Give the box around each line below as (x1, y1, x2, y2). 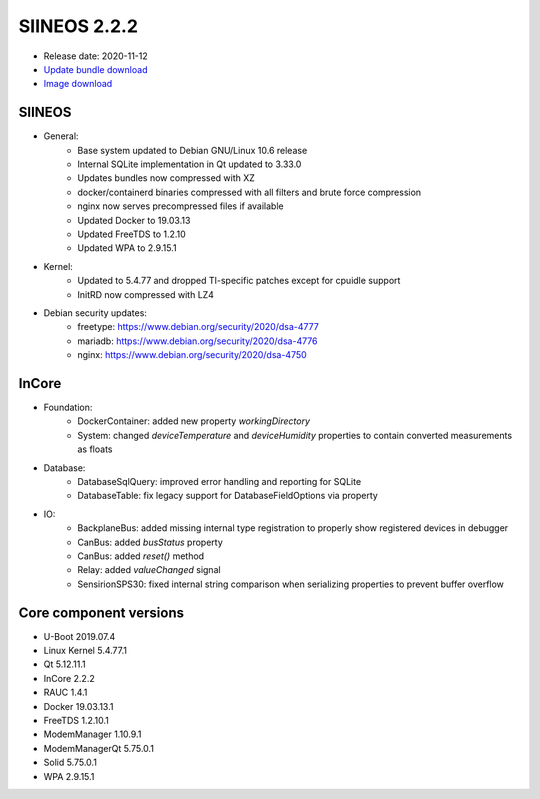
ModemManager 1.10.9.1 (43, 728, 142, 740)
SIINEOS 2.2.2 (18, 15, 139, 37)
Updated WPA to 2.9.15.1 (77, 242, 177, 254)
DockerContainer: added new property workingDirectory (77, 415, 310, 427)
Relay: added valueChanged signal (77, 564, 221, 576)
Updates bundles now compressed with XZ (77, 172, 255, 184)
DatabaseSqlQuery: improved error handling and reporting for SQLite (77, 475, 362, 487)
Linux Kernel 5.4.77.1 (43, 644, 127, 656)
